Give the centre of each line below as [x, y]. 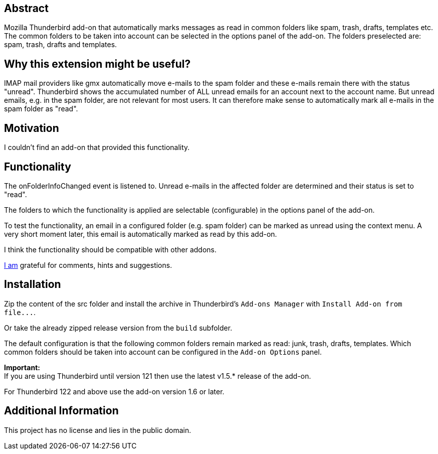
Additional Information [61, 411]
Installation [33, 284]
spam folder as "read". [41, 109]
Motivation [32, 128]
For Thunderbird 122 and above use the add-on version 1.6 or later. [114, 391]
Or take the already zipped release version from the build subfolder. [118, 328]
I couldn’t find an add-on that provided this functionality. [97, 147]
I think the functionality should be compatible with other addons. [110, 249]
